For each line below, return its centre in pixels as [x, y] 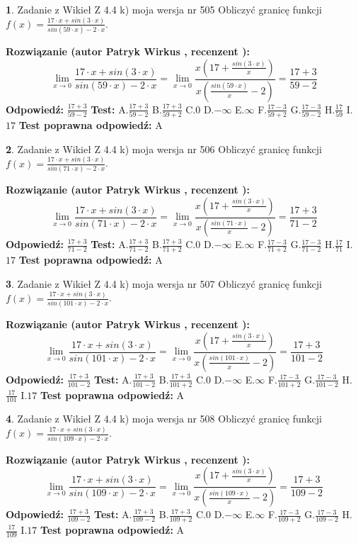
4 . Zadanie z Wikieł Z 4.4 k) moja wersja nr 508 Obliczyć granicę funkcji [164, 419]
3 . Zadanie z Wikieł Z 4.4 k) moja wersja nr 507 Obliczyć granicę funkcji [164, 283]
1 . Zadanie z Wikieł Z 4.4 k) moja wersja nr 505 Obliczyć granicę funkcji [164, 9]
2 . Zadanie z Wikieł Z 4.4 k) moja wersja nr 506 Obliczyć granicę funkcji [164, 149]
